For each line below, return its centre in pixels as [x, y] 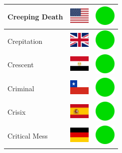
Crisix [17, 112]
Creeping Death [35, 16]
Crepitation [25, 41]
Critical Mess [28, 136]
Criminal [21, 88]
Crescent [21, 65]
